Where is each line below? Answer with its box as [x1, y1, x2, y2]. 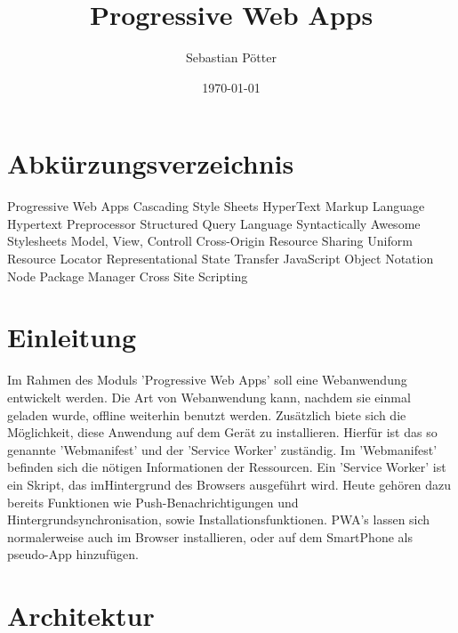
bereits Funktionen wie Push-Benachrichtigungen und [7, 492, 299, 511]
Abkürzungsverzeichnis [7, 145, 294, 182]
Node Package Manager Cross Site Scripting [7, 266, 248, 285]
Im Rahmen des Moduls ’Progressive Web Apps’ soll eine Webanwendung [7, 370, 407, 389]
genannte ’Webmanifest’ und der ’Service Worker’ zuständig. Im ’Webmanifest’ [7, 440, 438, 459]
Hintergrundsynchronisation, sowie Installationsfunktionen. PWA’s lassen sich [7, 510, 430, 529]
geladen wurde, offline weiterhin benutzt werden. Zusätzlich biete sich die [7, 405, 406, 424]
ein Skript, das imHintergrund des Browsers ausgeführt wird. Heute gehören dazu [7, 475, 452, 493]
